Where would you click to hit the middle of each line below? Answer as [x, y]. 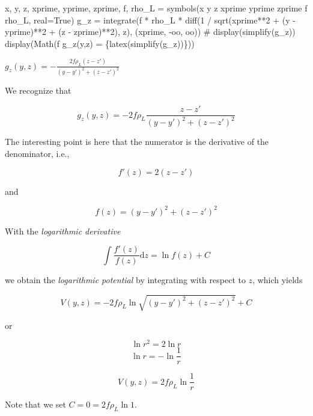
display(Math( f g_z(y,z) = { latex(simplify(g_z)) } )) [100, 43]
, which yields [278, 280]
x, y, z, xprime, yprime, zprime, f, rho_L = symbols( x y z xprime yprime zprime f [156, 8]
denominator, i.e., [37, 154]
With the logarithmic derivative [63, 231]
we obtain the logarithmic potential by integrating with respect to [125, 280]
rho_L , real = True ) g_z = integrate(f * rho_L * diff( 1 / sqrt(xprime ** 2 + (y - [150, 20]
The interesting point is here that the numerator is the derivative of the [137, 142]
